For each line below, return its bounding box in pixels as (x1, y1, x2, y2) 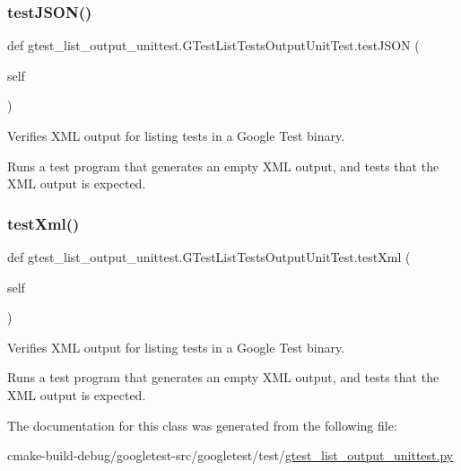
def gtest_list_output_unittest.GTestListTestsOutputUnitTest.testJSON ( (7, 36, 420, 55)
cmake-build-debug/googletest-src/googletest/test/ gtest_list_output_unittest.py (7, 446, 454, 465)
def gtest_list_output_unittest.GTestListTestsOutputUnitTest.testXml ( (7, 248, 411, 266)
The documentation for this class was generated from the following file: (7, 415, 397, 434)
